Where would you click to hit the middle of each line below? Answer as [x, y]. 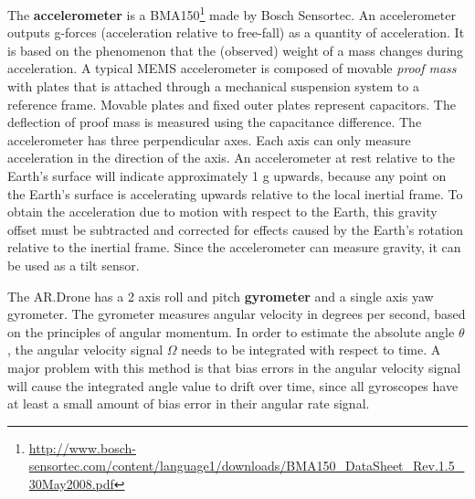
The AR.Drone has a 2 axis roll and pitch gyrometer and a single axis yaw [221, 296]
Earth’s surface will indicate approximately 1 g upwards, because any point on [227, 175]
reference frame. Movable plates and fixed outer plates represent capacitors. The [232, 104]
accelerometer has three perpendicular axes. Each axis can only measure [209, 139]
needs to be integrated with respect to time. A [311, 350]
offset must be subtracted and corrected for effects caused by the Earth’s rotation [236, 229]
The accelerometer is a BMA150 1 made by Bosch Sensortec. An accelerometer [232, 13]
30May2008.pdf [71, 483]
